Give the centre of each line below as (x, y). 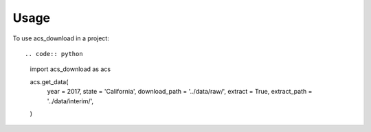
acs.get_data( (49, 81)
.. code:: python (54, 54)
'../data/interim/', (70, 101)
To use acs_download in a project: (61, 38)
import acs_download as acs (70, 69)
